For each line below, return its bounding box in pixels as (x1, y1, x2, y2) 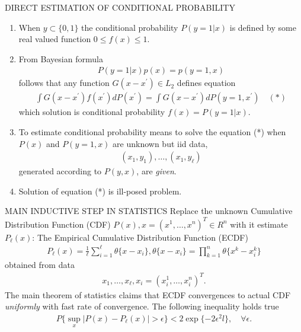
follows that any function (18, 76, 110, 89)
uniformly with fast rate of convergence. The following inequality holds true (5, 300, 279, 312)
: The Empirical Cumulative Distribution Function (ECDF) (32, 231, 248, 243)
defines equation (177, 76, 236, 89)
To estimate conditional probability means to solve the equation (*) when (18, 126, 286, 138)
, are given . (136, 165, 177, 177)
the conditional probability (81, 21, 178, 33)
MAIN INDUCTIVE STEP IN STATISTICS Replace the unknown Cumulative (5, 205, 293, 217)
